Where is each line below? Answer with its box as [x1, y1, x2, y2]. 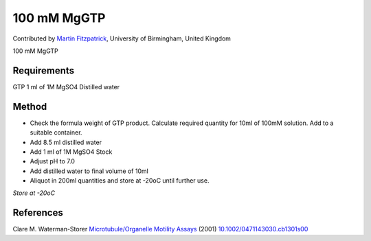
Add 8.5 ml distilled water [30, 138, 102, 146]
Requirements [12, 65, 75, 76]
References [12, 207, 63, 219]
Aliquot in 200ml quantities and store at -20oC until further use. [30, 176, 210, 185]
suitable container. [30, 128, 82, 137]
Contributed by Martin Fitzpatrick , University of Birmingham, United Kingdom [12, 34, 232, 43]
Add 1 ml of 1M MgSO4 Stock [30, 148, 113, 156]
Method [12, 100, 47, 113]
